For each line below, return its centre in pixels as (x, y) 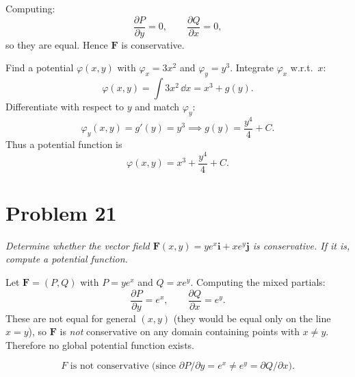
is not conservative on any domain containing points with (180, 331)
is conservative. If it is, (301, 245)
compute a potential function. (67, 259)
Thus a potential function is (64, 144)
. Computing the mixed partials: (258, 282)
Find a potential (40, 68)
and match (157, 107)
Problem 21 (61, 212)
